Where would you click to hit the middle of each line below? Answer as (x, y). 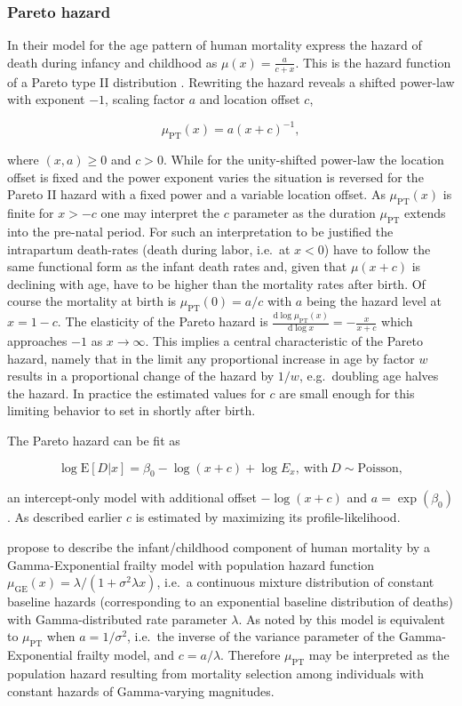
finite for (31, 213)
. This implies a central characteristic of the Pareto (284, 341)
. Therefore (251, 655)
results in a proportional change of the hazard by (141, 376)
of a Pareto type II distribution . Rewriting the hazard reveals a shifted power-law (231, 81)
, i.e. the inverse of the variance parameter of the (261, 636)
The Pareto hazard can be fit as (94, 441)
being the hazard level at (374, 301)
